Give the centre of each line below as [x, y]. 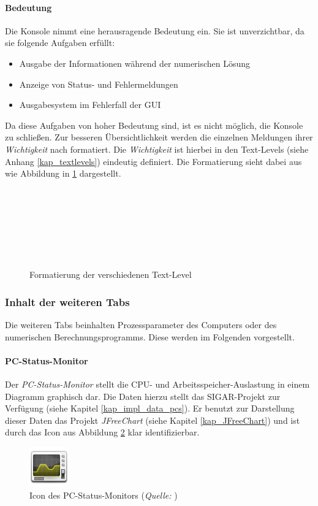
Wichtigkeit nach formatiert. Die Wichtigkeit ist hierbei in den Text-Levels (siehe [157, 149]
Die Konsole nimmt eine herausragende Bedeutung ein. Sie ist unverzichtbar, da [155, 30]
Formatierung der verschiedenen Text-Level [111, 274]
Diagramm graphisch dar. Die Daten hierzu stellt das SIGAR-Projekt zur [143, 396]
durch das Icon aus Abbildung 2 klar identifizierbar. [102, 432]
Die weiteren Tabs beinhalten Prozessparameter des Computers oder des [141, 325]
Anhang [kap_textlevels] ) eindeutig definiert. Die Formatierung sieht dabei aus [153, 161]
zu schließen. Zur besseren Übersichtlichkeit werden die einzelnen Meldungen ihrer [159, 137]
